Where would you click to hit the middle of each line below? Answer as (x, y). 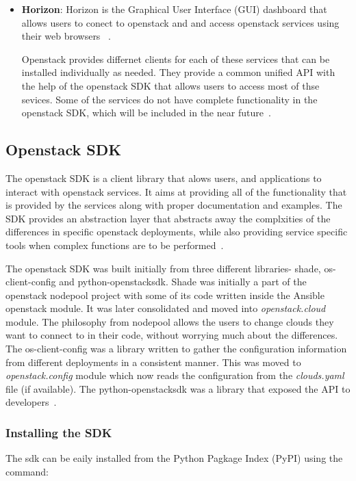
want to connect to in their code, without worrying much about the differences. (172, 335)
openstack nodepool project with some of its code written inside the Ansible (165, 295)
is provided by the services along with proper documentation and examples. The (174, 205)
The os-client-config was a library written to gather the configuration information (176, 349)
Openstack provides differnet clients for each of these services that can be (176, 58)
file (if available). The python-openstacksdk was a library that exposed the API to (178, 388)
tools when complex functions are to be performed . (115, 245)
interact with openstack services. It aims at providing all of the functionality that (176, 191)
